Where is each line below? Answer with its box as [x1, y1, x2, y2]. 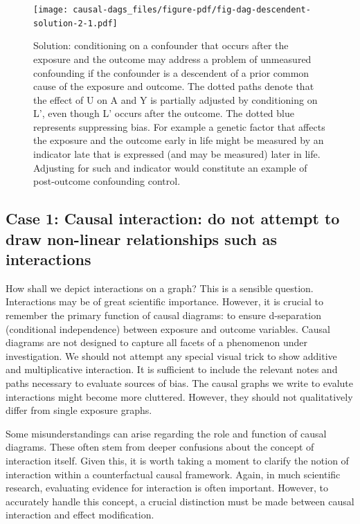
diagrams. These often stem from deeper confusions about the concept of [6, 440, 314, 454]
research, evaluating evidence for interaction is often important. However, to [6, 480, 328, 495]
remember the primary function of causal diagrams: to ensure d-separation [6, 308, 321, 323]
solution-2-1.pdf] [33, 18, 118, 28]
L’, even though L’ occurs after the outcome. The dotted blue [33, 106, 294, 120]
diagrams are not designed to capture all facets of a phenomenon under [6, 335, 307, 350]
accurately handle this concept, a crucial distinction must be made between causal [6, 494, 354, 508]
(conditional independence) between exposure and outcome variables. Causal [6, 321, 330, 336]
